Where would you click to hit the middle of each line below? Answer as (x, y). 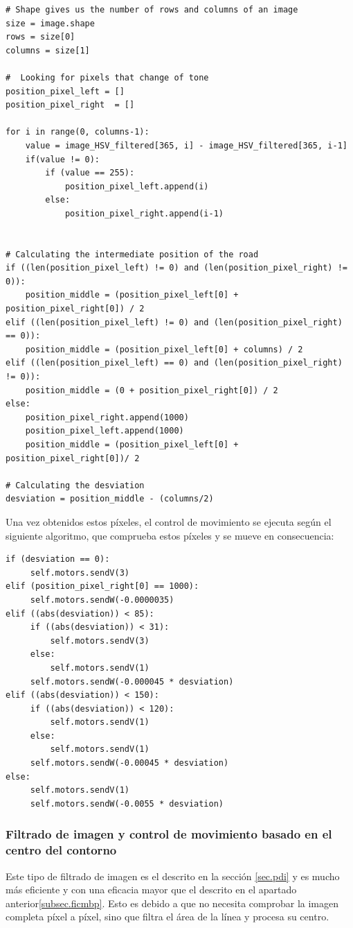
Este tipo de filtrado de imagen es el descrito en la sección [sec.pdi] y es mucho (173, 876)
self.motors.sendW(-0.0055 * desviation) (127, 804)
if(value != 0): (63, 159)
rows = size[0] (40, 37)
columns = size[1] (48, 50)
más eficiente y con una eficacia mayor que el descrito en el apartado (151, 890)
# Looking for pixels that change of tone (107, 77)
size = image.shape (50, 23)
